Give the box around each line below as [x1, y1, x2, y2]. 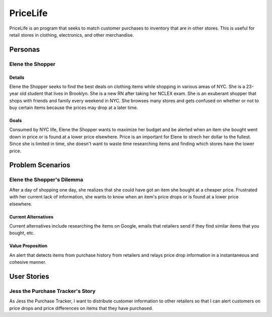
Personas [9, 45, 40, 54]
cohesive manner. [9, 259, 46, 265]
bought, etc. [9, 230, 35, 236]
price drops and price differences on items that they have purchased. [9, 305, 153, 311]
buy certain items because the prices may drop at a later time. [9, 104, 139, 111]
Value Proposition [9, 243, 48, 249]
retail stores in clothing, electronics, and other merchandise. [9, 32, 134, 38]
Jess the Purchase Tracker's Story [9, 287, 96, 294]
